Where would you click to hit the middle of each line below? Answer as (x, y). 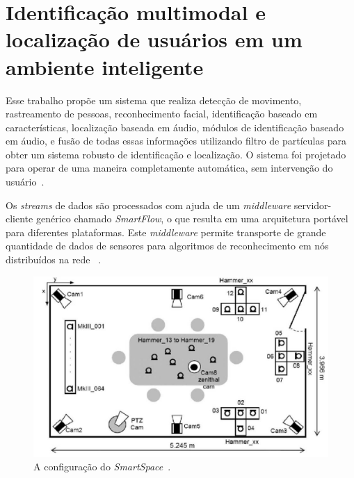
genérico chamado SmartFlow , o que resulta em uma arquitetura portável (192, 219)
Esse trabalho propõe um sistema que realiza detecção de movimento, (154, 100)
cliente (19, 219)
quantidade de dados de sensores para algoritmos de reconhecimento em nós (167, 246)
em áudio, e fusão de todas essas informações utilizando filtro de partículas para (176, 141)
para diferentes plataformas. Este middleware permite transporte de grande (166, 232)
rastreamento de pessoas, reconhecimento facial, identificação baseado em (162, 114)
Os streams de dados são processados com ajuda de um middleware (148, 205)
